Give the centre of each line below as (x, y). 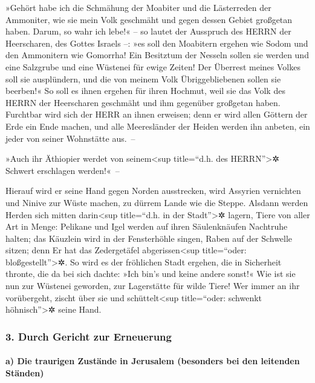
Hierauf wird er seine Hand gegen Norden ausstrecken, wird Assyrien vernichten (153, 191)
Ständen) (25, 372)
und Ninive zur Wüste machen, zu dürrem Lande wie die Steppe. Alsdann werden (157, 202)
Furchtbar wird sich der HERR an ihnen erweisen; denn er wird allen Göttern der (157, 114)
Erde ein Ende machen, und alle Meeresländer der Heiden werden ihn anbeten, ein (158, 126)
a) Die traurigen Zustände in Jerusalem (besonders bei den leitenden (153, 361)
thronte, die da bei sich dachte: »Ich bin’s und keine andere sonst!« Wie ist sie (151, 274)
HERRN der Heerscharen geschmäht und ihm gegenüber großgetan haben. (143, 102)
